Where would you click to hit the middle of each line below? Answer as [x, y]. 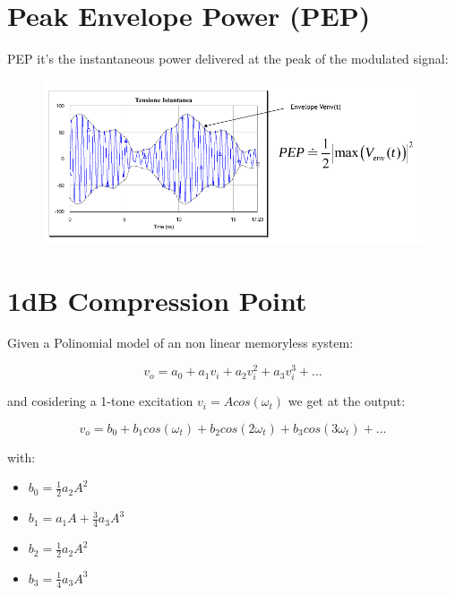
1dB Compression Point [157, 300]
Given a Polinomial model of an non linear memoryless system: [180, 343]
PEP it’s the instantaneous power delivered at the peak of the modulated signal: [228, 59]
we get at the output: [347, 401]
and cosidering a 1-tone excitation [100, 401]
